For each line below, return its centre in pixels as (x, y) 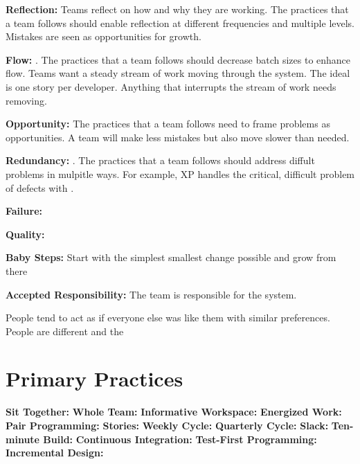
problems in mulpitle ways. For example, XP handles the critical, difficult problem (180, 173)
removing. (26, 100)
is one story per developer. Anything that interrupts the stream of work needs (171, 86)
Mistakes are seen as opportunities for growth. (103, 36)
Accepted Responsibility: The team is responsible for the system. (151, 294)
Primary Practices (94, 378)
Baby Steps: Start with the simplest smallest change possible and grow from (171, 257)
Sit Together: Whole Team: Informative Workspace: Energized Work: (174, 412)
